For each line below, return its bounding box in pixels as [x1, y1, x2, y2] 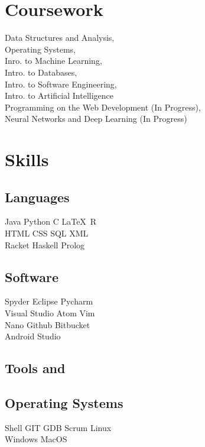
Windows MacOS [5, 433, 67, 445]
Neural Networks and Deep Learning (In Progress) [5, 112, 187, 125]
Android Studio [5, 330, 61, 342]
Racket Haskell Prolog [5, 238, 85, 251]
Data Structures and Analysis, [5, 31, 115, 44]
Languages [5, 187, 70, 206]
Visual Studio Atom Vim [5, 307, 95, 319]
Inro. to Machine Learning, [5, 54, 102, 67]
